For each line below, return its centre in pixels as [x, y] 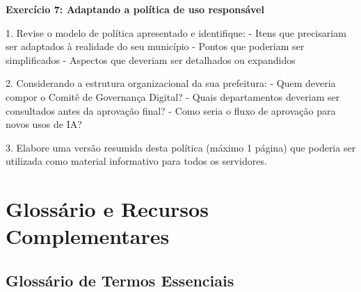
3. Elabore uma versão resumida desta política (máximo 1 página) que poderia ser [181, 147]
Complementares [88, 236]
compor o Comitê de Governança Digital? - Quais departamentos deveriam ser [173, 96]
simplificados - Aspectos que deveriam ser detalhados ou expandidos [151, 59]
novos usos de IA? [44, 124]
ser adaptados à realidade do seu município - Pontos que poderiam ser [155, 46]
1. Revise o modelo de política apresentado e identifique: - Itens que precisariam [176, 32]
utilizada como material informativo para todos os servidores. [136, 161]
